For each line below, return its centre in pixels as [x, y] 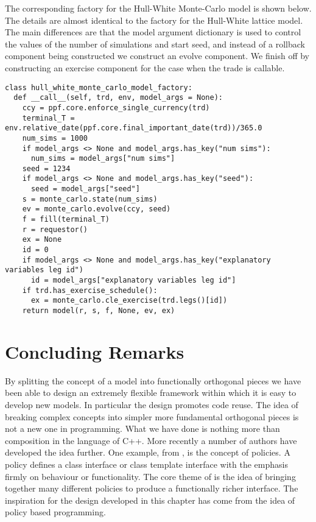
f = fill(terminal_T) [66, 220]
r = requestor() [55, 229]
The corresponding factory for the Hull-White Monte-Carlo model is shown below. [158, 8]
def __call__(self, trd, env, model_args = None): [118, 98]
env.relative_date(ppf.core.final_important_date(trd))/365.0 [134, 128]
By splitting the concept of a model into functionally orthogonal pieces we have [153, 380]
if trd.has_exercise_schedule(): [90, 290]
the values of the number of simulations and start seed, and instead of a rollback [155, 44]
